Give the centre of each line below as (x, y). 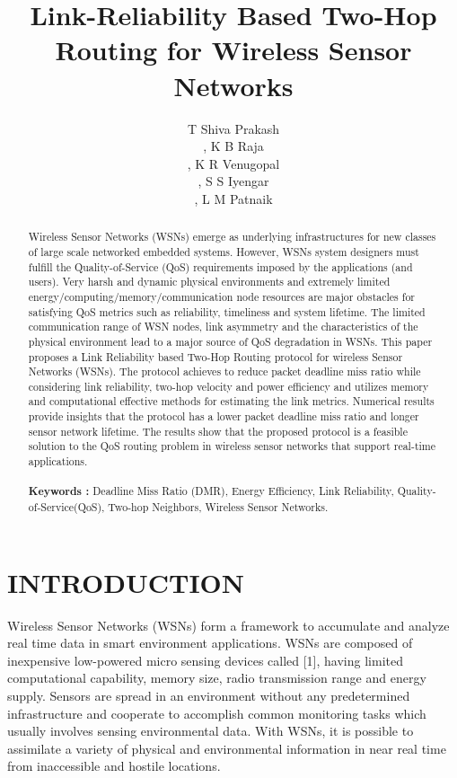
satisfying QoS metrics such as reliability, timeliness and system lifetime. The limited (227, 311)
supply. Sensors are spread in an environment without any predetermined (209, 696)
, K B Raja (233, 146)
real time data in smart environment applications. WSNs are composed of (210, 643)
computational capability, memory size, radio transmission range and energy (217, 678)
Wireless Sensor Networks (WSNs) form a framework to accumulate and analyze (228, 625)
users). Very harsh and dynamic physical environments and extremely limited (209, 282)
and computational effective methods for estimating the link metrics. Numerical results (231, 401)
